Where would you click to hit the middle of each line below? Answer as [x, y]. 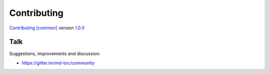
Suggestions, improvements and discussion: [55, 54]
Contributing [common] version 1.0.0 [47, 28]
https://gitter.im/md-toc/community [58, 63]
